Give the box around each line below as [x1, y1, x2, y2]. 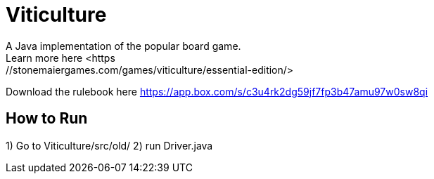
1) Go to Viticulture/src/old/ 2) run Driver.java [6, 139, 213, 152]
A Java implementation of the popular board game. [6, 39, 241, 52]
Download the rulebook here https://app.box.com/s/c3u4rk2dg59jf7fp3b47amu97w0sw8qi [6, 85, 428, 98]
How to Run [6, 110, 88, 128]
